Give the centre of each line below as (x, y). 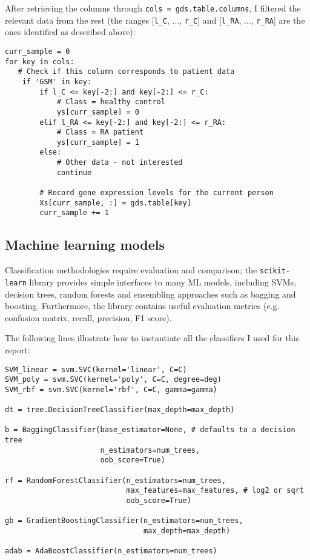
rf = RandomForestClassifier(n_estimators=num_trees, (116, 480)
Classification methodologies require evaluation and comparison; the (131, 270)
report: (18, 349)
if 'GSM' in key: (57, 82)
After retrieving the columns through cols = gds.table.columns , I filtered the (153, 8)
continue (74, 172)
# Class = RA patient (100, 132)
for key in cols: (40, 62)
